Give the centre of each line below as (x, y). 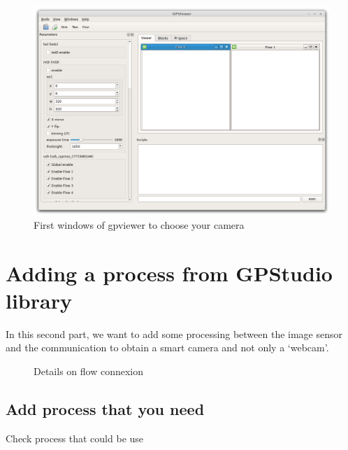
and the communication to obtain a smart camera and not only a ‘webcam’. (167, 347)
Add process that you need (105, 409)
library (39, 300)
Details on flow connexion (88, 371)
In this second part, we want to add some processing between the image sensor (174, 333)
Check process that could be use (75, 438)
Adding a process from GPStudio (169, 273)
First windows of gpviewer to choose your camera (139, 224)
